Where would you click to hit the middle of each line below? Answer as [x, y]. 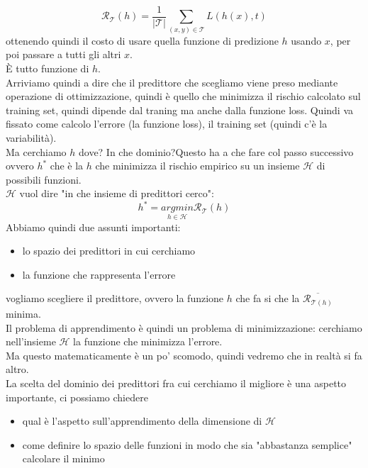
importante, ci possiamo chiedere [77, 397]
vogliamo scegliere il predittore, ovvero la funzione [115, 298]
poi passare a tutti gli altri [63, 54]
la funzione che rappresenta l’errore [99, 274]
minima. [23, 313]
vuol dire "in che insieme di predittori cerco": [117, 193]
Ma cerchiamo [36, 151]
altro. [17, 369]
